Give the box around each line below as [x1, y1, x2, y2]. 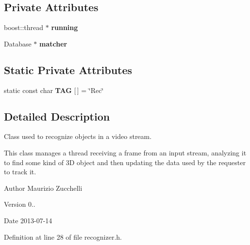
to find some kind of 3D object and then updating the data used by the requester [4, 157, 246, 167]
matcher [39, 38, 67, 48]
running [51, 22, 78, 32]
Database [4, 38, 32, 48]
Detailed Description [4, 108, 110, 123]
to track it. [4, 167, 36, 177]
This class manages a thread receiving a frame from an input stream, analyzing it [4, 147, 247, 157]
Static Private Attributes [4, 62, 133, 77]
